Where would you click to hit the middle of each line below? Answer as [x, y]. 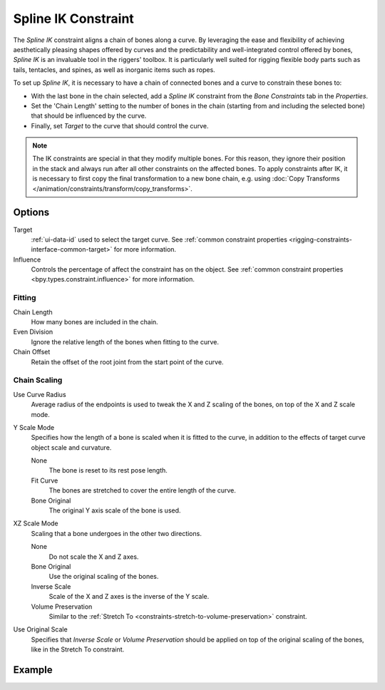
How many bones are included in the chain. [94, 322]
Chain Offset [32, 352]
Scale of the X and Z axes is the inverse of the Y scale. [129, 597]
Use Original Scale [40, 629]
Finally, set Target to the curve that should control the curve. [120, 125]
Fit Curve [45, 480]
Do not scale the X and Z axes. [94, 557]
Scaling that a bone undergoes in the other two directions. [117, 533]
